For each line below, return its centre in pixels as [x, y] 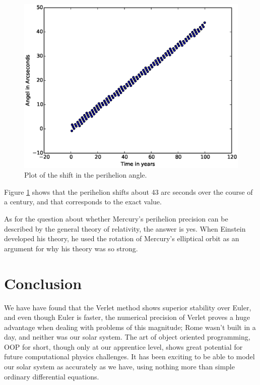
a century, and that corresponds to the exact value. [83, 202]
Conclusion [43, 283]
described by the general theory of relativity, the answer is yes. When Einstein [125, 228]
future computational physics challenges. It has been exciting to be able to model [129, 356]
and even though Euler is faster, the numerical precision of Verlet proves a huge [127, 317]
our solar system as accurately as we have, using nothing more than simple [119, 367]
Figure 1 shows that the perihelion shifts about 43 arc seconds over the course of [128, 191]
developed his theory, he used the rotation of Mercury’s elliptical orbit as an [122, 238]
